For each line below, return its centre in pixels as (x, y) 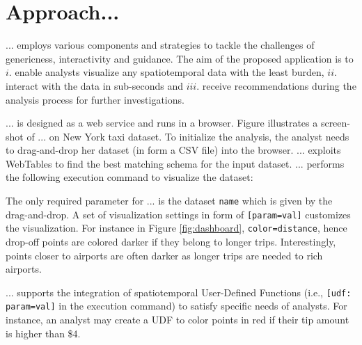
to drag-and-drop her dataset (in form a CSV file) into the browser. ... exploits (173, 150)
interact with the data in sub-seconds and (94, 85)
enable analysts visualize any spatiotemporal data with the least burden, (170, 72)
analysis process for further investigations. (95, 99)
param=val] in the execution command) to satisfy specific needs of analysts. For (176, 306)
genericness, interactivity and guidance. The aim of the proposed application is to (180, 58)
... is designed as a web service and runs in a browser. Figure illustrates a (162, 123)
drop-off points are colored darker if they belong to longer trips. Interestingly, (171, 242)
